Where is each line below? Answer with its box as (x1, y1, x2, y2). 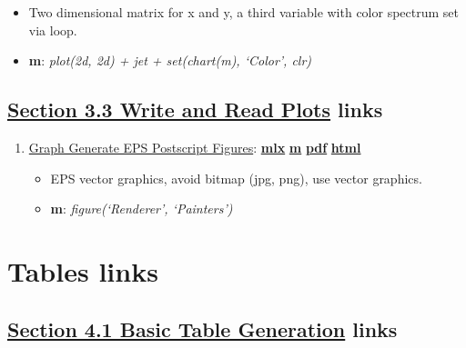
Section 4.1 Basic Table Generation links (7, 314, 398, 343)
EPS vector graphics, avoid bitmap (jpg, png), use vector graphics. (50, 168, 422, 187)
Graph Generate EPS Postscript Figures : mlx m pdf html (28, 137, 361, 156)
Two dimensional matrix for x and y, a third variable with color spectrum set (28, 3, 460, 21)
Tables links (7, 252, 158, 289)
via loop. (28, 20, 77, 39)
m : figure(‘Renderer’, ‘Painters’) (50, 199, 233, 218)
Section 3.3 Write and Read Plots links (7, 95, 383, 124)
